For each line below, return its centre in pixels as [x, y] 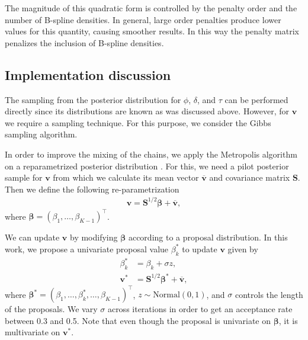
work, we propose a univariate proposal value [87, 248]
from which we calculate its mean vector [126, 177]
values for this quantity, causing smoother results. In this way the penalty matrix [152, 31]
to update [200, 248]
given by [243, 248]
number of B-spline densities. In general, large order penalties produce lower [143, 19]
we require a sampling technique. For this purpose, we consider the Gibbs [138, 122]
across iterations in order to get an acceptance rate [200, 309]
